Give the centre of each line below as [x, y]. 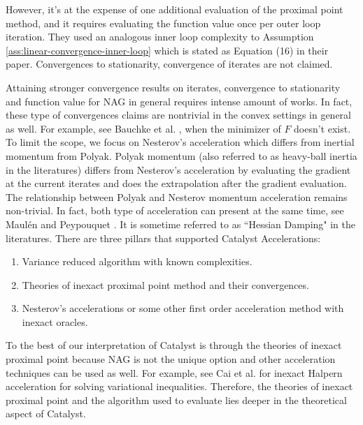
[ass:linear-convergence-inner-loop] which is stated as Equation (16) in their [167, 50]
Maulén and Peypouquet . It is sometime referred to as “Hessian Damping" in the [181, 224]
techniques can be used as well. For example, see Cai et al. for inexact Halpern [174, 372]
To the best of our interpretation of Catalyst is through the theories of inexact [174, 345]
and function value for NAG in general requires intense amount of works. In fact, [179, 101]
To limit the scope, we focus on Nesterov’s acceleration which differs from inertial [180, 142]
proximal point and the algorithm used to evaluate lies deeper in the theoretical [176, 400]
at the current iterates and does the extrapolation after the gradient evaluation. [176, 183]
